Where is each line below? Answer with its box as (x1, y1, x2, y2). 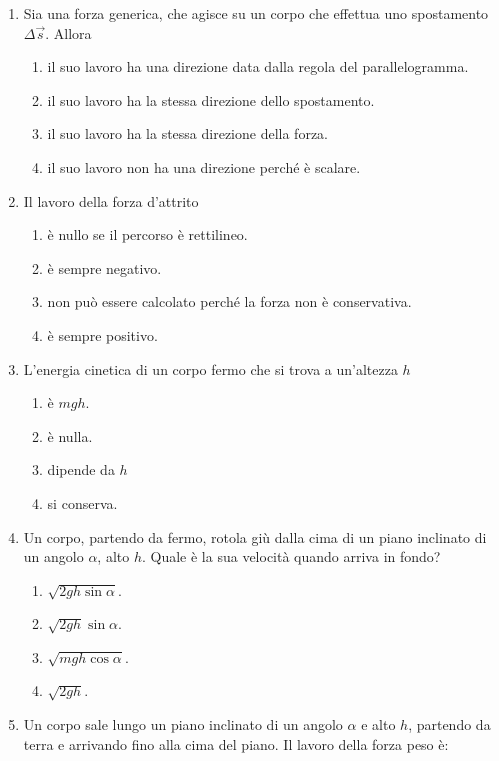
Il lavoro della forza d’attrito (23, 190, 199, 211)
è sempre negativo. (47, 257, 162, 278)
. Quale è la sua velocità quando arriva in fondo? (141, 546, 441, 567)
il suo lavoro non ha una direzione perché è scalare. (47, 156, 361, 177)
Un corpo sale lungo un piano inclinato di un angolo (23, 714, 343, 735)
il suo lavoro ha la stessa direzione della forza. (47, 123, 328, 144)
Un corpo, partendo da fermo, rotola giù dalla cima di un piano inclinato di (23, 526, 487, 547)
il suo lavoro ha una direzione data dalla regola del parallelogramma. (47, 56, 469, 77)
